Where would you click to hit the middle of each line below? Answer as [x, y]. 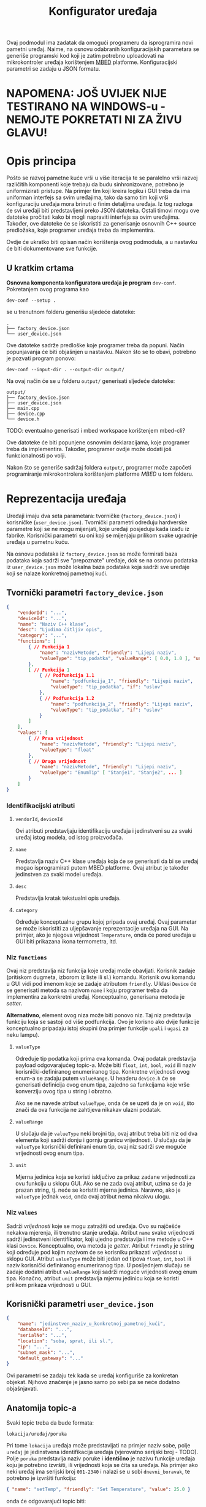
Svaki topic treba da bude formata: [50, 1423]
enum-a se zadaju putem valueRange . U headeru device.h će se [95, 1078]
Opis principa [41, 161]
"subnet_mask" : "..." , [46, 1352]
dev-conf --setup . [31, 301]
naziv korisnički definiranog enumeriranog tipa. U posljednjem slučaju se [98, 1265]
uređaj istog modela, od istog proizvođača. [69, 838]
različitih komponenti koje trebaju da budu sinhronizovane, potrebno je [95, 184]
